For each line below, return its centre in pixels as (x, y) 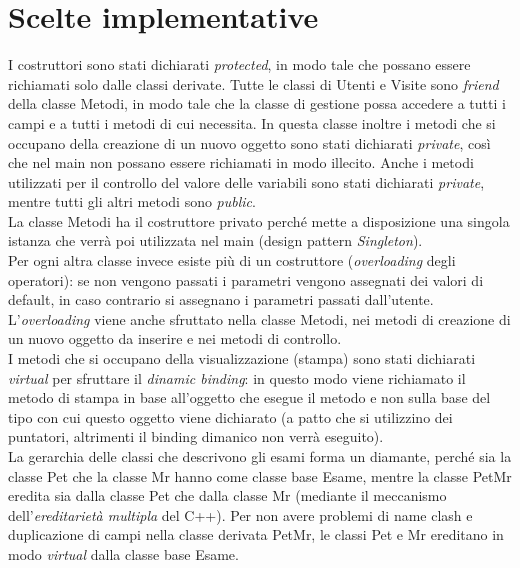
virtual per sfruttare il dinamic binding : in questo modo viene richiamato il (237, 377)
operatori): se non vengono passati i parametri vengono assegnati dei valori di (246, 279)
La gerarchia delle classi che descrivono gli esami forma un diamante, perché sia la (260, 456)
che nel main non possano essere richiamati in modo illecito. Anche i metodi (241, 162)
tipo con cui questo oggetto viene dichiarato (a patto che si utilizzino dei (230, 416)
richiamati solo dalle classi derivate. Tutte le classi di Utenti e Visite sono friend (253, 83)
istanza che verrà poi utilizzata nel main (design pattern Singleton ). (215, 240)
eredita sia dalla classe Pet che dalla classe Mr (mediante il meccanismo (227, 495)
